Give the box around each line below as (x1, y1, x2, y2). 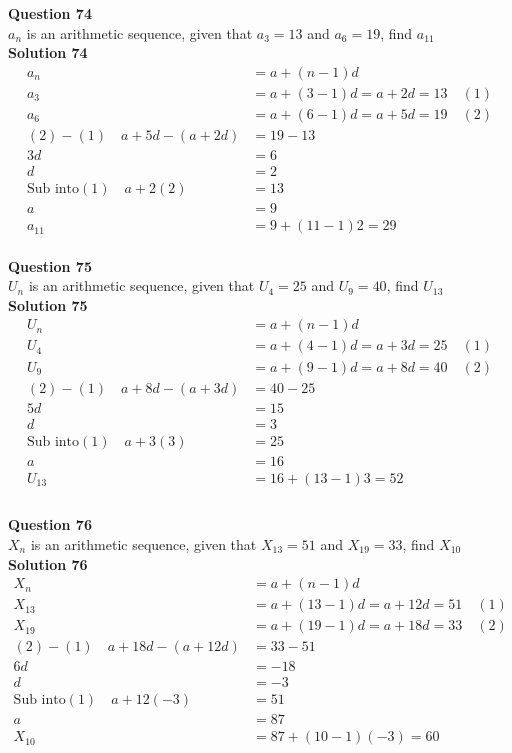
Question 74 (8, 3, 92, 23)
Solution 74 (8, 42, 88, 63)
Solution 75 (8, 294, 88, 315)
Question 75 (8, 255, 92, 276)
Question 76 (8, 514, 92, 535)
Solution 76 (8, 553, 88, 574)
